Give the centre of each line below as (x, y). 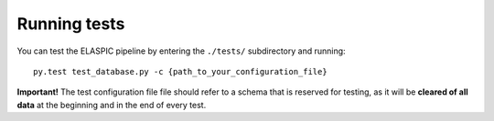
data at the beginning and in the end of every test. (112, 105)
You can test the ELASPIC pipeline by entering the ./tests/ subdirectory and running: (182, 51)
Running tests (71, 24)
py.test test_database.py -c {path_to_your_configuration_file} (181, 71)
